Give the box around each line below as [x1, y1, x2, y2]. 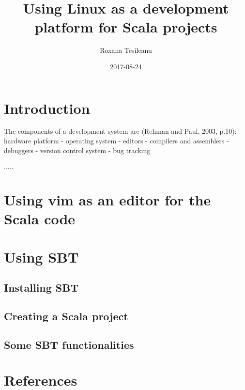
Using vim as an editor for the [4, 190, 211, 209]
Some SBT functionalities [4, 337, 134, 352]
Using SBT [4, 247, 79, 266]
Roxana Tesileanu [100, 45, 152, 55]
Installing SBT [4, 280, 79, 295]
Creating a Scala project [4, 308, 128, 323]
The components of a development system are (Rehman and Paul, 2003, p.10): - [4, 126, 241, 136]
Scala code [4, 209, 76, 229]
